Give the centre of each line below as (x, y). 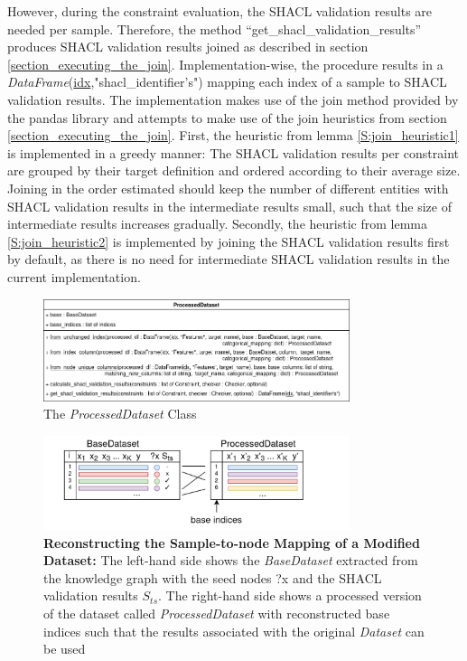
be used (65, 649)
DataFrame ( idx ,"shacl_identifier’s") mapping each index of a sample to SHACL (227, 82)
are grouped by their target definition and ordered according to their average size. (234, 170)
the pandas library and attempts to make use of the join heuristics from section (227, 117)
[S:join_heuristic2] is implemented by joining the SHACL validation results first (229, 241)
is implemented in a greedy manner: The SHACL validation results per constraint (233, 152)
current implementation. (74, 276)
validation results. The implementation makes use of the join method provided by (233, 99)
